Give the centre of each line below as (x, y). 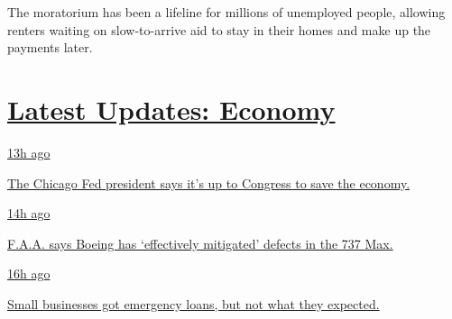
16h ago (29, 273)
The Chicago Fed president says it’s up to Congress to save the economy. (209, 182)
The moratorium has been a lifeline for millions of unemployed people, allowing (226, 12)
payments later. (50, 47)
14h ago (29, 213)
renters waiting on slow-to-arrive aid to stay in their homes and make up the (219, 29)
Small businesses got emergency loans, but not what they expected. (194, 303)
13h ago (29, 152)
